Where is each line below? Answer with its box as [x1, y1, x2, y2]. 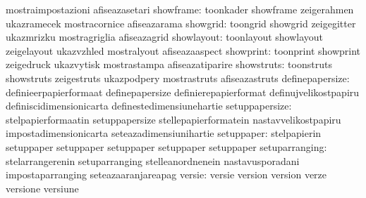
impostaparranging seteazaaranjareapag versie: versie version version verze [6, 167, 327, 182]
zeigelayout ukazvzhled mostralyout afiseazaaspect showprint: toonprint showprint [6, 43, 361, 58]
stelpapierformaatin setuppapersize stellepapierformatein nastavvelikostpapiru [6, 112, 341, 126]
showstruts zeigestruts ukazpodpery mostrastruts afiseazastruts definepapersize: [6, 70, 350, 85]
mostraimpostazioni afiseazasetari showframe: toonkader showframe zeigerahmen [6, 2, 354, 16]
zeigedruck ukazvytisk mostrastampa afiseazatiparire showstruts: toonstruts [6, 57, 332, 72]
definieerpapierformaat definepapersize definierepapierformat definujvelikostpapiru [6, 84, 360, 99]
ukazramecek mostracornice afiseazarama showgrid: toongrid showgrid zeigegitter [6, 15, 356, 30]
